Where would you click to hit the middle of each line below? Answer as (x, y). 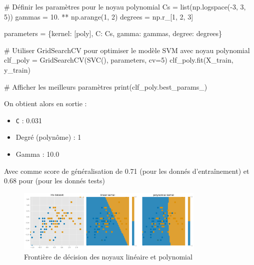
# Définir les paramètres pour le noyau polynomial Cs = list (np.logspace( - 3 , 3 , (125, 7)
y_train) (17, 69)
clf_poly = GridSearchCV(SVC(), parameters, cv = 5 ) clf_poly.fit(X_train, (119, 60)
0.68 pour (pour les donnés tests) (54, 181)
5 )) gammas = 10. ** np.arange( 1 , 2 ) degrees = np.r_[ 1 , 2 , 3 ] (99, 16)
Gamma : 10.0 (37, 154)
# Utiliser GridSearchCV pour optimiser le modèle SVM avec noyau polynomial (127, 50)
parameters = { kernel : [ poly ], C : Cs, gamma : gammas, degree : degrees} (113, 33)
